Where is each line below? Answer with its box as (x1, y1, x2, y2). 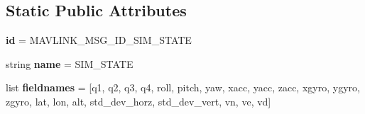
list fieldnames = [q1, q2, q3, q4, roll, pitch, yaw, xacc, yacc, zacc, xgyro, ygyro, (6, 80, 360, 95)
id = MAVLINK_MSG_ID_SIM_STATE (6, 33, 192, 47)
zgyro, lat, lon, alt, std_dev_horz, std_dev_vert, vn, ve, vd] (6, 93, 271, 108)
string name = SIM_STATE (6, 56, 134, 71)
